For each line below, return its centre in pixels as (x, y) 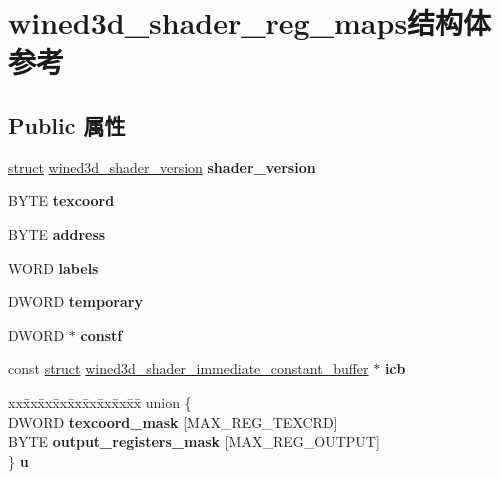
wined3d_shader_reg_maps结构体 (250, 22)
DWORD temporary (75, 301)
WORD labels (53, 267)
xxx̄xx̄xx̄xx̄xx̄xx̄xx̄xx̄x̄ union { (100, 401)
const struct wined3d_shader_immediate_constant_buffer (188, 368)
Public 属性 (67, 124)
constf (101, 334)
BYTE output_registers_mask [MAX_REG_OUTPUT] (194, 441)
